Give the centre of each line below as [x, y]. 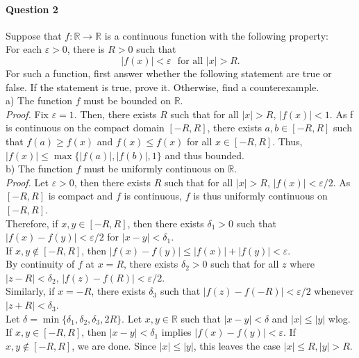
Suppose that [34, 35]
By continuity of [40, 264]
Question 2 [32, 9]
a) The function [39, 100]
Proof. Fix [27, 114]
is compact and [81, 196]
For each [24, 49]
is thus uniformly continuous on [260, 196]
